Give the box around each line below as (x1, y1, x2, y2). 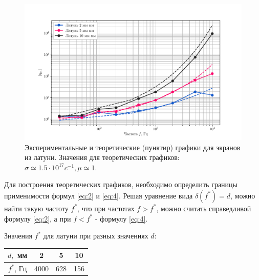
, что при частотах (77, 203, 135, 213)
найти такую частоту (4, 203, 69, 213)
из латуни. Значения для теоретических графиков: (25, 152, 180, 163)
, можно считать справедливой (156, 203, 251, 213)
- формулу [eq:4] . (95, 213, 148, 224)
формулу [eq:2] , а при (4, 213, 71, 224)
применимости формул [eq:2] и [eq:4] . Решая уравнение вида (4, 190, 193, 201)
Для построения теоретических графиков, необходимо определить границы (4, 179, 238, 190)
